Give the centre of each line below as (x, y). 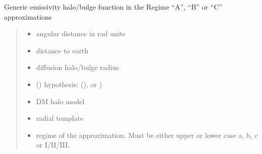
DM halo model (60, 101)
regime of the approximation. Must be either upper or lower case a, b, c (147, 135)
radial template (60, 118)
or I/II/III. (53, 145)
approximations (28, 16)
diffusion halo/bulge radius (77, 67)
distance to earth (62, 50)
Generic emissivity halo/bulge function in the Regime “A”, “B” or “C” (113, 7)
